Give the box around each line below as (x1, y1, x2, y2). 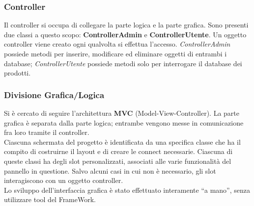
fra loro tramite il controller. (4, 127, 89, 137)
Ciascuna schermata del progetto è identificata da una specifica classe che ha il (4, 136, 241, 147)
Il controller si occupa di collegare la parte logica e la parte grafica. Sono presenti (4, 20, 249, 30)
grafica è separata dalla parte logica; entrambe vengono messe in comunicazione (4, 117, 244, 128)
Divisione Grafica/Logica (4, 88, 105, 101)
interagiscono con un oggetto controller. (4, 175, 123, 185)
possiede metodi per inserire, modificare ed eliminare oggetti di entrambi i (4, 49, 227, 58)
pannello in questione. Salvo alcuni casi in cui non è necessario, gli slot (4, 165, 216, 176)
